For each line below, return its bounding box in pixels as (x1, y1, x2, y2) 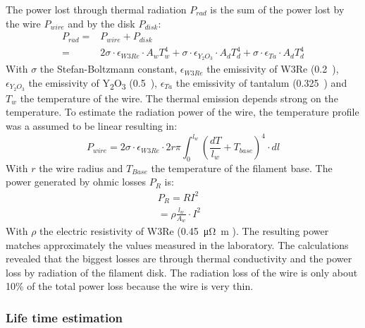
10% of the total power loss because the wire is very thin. (6, 279, 254, 293)
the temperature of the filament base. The (151, 160, 333, 175)
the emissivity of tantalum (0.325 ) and (175, 75, 347, 90)
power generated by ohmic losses (6, 174, 146, 189)
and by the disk (68, 16, 135, 30)
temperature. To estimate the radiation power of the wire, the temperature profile (6, 104, 359, 119)
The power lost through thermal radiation (6, 2, 187, 16)
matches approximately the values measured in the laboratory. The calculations (6, 237, 349, 252)
